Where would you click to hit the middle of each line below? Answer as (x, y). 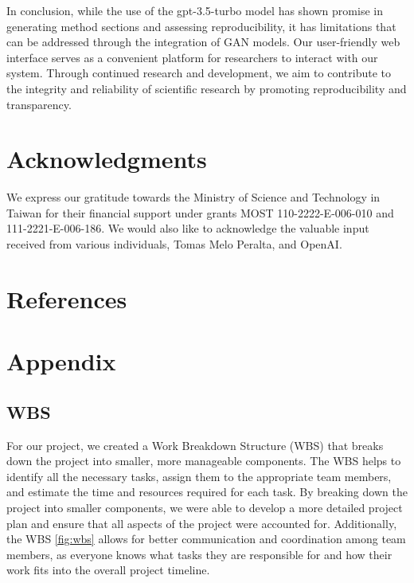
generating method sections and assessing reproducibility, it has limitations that (201, 26)
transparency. (39, 104)
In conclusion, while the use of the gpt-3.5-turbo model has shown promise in (195, 10)
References (67, 298)
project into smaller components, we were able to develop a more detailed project (205, 507)
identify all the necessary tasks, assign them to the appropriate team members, (199, 476)
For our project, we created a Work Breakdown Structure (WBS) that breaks (195, 445)
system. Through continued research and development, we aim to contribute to (199, 73)
